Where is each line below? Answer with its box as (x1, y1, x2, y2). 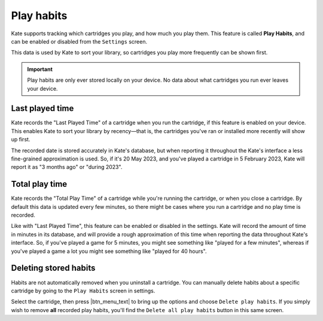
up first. (11, 136, 31, 143)
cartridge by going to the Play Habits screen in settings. (11, 287, 156, 294)
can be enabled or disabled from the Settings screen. (11, 38, 148, 45)
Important (27, 66, 53, 73)
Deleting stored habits (11, 263, 96, 273)
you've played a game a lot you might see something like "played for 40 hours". (11, 248, 207, 255)
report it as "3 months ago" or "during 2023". (11, 163, 123, 171)
